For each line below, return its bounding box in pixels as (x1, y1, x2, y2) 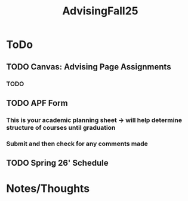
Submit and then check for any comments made (6, 139, 148, 148)
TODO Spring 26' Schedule (6, 158, 109, 168)
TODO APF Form (6, 98, 68, 108)
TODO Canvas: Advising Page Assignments (6, 62, 171, 72)
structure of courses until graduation (6, 123, 116, 132)
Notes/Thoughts (6, 182, 90, 196)
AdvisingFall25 (62, 4, 138, 18)
